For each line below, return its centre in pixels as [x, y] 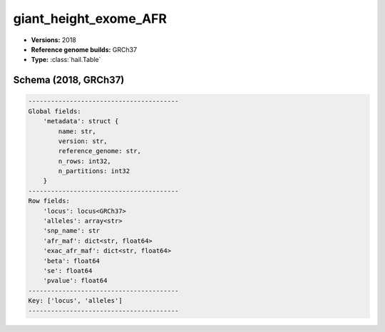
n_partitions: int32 [94, 171]
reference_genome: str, [100, 151]
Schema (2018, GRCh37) [69, 80]
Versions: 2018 [53, 40]
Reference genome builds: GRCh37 [84, 49]
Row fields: [49, 201]
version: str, [83, 141]
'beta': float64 [71, 261]
